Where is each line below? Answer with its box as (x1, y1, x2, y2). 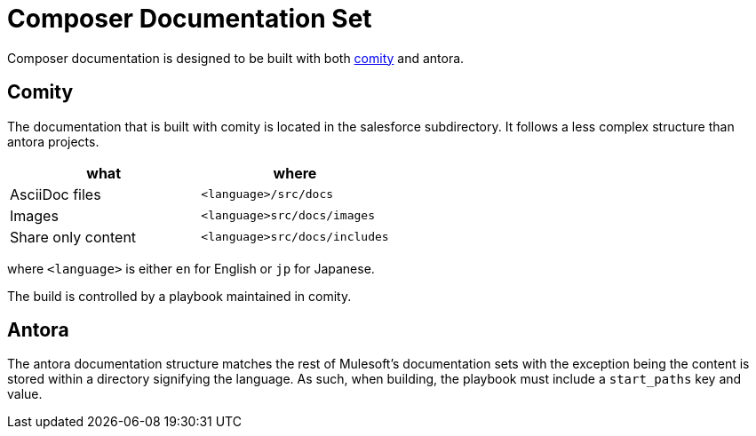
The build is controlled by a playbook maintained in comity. (7, 288, 352, 304)
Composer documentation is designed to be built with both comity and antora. (7, 50, 465, 66)
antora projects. (7, 133, 99, 149)
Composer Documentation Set (7, 4, 372, 34)
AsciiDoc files (10, 185, 101, 203)
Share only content (10, 227, 137, 246)
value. (7, 386, 43, 402)
